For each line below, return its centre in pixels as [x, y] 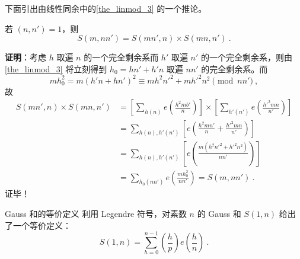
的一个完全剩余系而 [121, 57]
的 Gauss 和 [219, 214]
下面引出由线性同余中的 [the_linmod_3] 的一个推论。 [106, 8]
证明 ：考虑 [25, 57]
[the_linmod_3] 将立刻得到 [56, 68]
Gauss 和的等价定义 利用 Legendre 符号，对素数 [96, 214]
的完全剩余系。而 [234, 68]
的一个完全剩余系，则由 [247, 57]
